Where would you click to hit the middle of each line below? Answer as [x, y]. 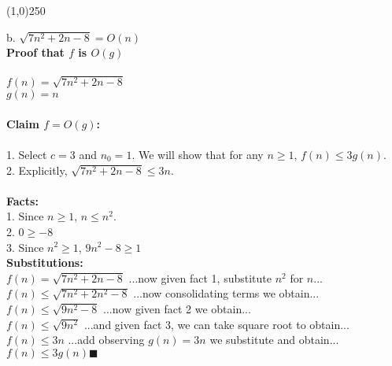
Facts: [22, 200]
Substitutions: [45, 262]
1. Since [25, 216]
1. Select [27, 154]
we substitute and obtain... [274, 340]
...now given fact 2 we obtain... [177, 308]
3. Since [25, 247]
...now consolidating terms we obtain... [226, 293]
